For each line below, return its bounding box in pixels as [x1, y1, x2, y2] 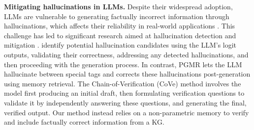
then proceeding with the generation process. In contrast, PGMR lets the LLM [4, 59, 242, 69]
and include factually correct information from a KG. [4, 117, 164, 127]
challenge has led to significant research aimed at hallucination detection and [4, 30, 236, 40]
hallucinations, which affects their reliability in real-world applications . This [4, 21, 235, 31]
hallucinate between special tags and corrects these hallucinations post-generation [4, 69, 251, 79]
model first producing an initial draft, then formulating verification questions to [4, 88, 245, 98]
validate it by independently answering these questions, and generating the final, [4, 97, 247, 107]
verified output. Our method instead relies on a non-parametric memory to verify [4, 107, 249, 117]
